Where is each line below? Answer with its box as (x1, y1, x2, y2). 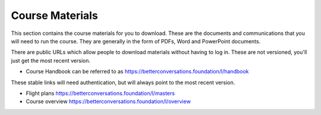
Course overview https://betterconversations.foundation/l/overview (26, 98, 191, 105)
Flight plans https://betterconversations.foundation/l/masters (26, 90, 175, 97)
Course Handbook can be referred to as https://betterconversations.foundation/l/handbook (26, 68, 249, 75)
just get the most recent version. (11, 57, 91, 64)
